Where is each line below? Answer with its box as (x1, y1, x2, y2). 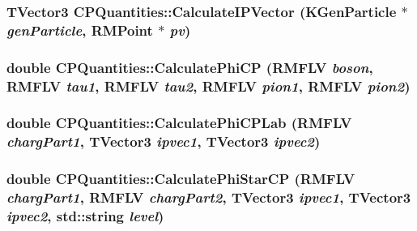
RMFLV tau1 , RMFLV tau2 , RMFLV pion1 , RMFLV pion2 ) (6, 75, 411, 96)
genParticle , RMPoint (6, 19, 153, 40)
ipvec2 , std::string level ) (6, 206, 164, 226)
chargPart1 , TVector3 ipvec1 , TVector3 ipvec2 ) (6, 131, 321, 152)
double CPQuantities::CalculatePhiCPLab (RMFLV (6, 113, 352, 133)
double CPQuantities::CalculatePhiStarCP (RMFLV (6, 169, 355, 189)
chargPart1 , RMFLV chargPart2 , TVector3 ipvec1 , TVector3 (6, 187, 411, 207)
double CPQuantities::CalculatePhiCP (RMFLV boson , (6, 57, 373, 77)
